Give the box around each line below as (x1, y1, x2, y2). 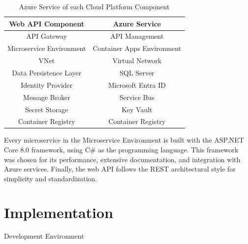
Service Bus (119, 92, 154, 102)
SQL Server (120, 67, 154, 77)
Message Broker (23, 92, 71, 102)
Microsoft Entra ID (108, 79, 166, 90)
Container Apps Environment (93, 43, 181, 53)
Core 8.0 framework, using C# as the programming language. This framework (4, 145, 239, 155)
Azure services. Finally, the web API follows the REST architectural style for (4, 164, 236, 174)
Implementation (4, 202, 113, 222)
